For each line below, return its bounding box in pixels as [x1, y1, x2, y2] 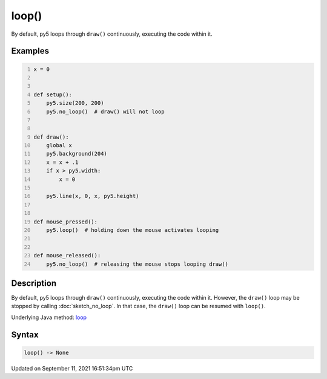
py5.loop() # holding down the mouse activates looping [46, 226, 219, 233]
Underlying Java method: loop [11, 314, 87, 321]
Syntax [11, 329, 39, 340]
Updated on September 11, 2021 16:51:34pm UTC [11, 364, 133, 372]
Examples [11, 46, 50, 56]
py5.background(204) [46, 150, 107, 157]
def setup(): [33, 91, 73, 98]
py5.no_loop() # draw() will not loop [46, 108, 165, 115]
